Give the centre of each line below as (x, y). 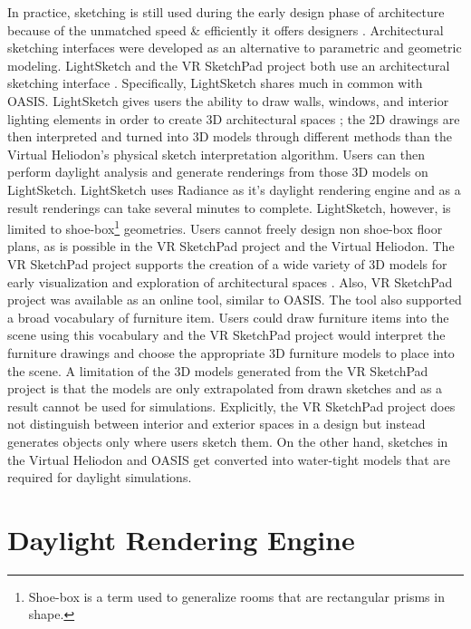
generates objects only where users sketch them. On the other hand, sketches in (228, 441)
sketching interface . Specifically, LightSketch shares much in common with (215, 83)
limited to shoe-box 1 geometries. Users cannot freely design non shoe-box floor (225, 227)
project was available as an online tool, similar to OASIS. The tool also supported (235, 300)
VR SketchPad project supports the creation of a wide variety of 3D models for (227, 263)
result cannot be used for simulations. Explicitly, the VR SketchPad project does (231, 406)
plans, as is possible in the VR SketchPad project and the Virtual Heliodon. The (231, 246)
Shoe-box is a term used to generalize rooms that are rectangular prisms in (236, 596)
